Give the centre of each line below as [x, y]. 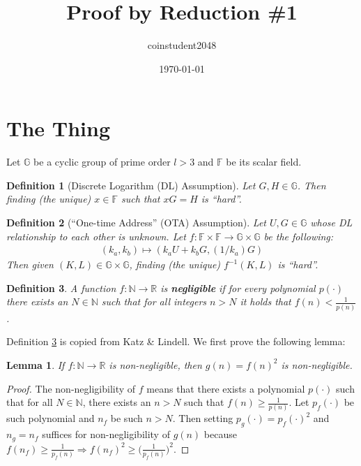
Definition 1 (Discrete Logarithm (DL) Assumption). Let [131, 185]
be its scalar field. [264, 162]
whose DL [331, 223]
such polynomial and [51, 418]
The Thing [58, 128]
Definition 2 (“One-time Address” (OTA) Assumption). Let [136, 223]
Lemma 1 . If [36, 364]
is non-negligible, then [155, 364]
